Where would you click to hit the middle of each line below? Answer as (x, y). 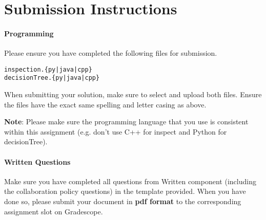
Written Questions (37, 161)
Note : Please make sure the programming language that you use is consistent (126, 122)
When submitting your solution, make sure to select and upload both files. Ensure (133, 94)
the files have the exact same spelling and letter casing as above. (105, 104)
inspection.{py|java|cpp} (48, 69)
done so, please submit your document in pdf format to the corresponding (123, 201)
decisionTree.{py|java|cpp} (52, 78)
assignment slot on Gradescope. (54, 211)
